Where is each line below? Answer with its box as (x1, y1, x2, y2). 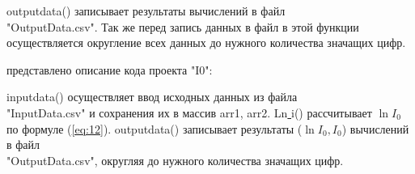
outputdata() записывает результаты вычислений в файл (6, 2, 286, 19)
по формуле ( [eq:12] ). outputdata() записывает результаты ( (6, 120, 303, 137)
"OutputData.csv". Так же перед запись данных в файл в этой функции (6, 18, 359, 35)
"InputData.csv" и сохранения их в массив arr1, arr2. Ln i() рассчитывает (6, 104, 372, 121)
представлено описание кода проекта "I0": (6, 61, 213, 78)
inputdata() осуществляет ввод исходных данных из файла (6, 88, 298, 105)
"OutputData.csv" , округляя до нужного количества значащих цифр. (6, 151, 344, 168)
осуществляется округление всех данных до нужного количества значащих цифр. (6, 34, 406, 51)
